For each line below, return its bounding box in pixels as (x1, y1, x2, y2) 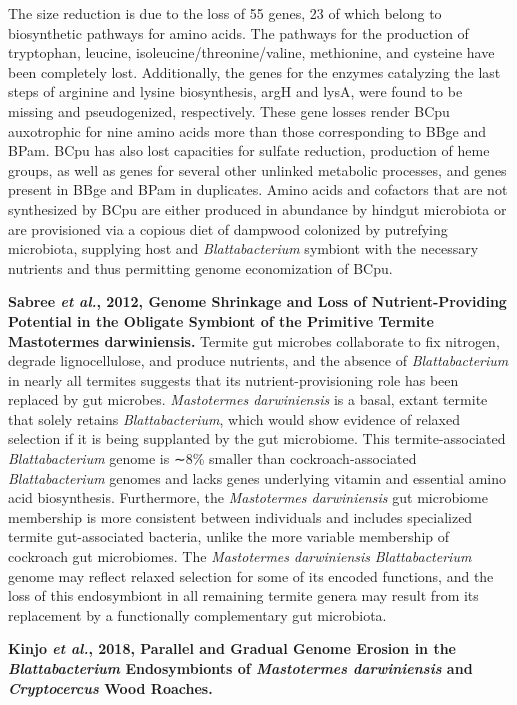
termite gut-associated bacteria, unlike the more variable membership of (8, 526, 450, 547)
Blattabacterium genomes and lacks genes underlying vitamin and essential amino (8, 467, 506, 488)
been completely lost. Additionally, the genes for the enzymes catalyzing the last (8, 61, 501, 82)
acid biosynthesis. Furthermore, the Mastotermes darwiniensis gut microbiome (8, 487, 488, 508)
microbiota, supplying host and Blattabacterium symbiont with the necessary (8, 238, 479, 259)
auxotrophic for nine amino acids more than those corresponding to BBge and (8, 120, 487, 141)
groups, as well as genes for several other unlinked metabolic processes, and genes (8, 159, 507, 180)
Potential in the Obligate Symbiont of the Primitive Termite (8, 310, 434, 331)
